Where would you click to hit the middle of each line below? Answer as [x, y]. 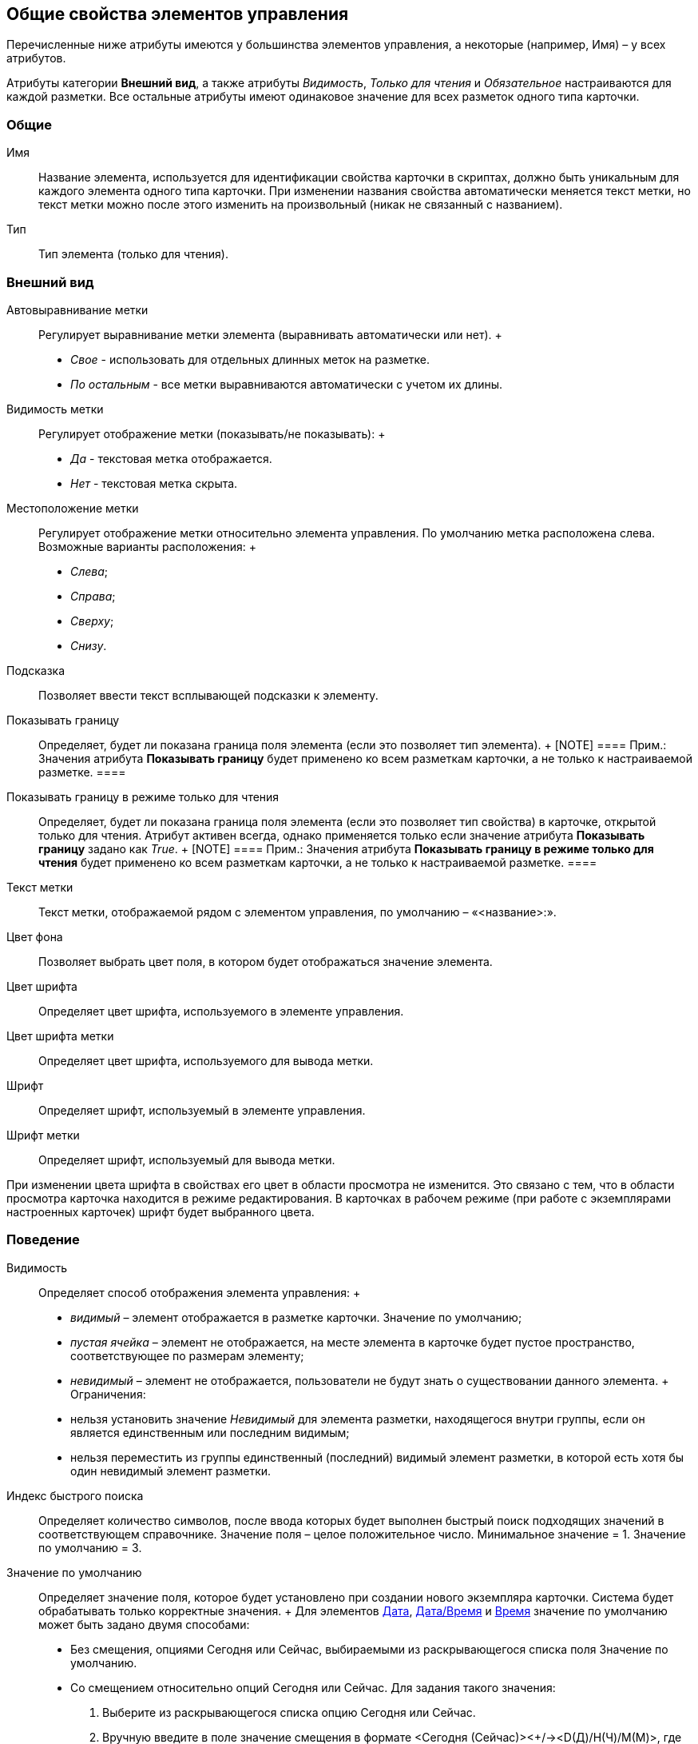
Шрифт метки [43, 1135]
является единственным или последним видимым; [210, 1432]
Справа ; [93, 596]
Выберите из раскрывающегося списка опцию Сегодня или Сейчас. [289, 1712]
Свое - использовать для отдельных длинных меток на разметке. [250, 359]
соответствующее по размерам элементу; [187, 1355]
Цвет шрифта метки [60, 1036]
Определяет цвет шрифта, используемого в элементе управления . [221, 1011]
